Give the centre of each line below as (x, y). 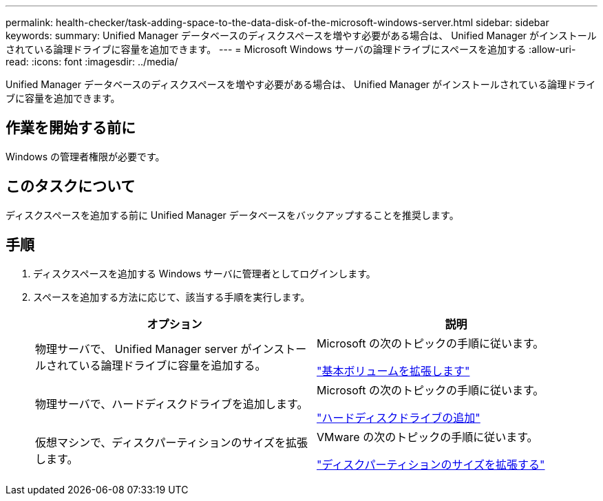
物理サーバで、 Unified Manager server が (144, 349)
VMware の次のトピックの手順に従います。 (427, 437)
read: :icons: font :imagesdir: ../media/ (92, 62)
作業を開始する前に (71, 128)
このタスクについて (71, 186)
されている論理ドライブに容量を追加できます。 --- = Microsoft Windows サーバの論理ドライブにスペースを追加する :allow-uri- (291, 49)
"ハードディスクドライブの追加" (399, 417)
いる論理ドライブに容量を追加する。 (172, 365)
